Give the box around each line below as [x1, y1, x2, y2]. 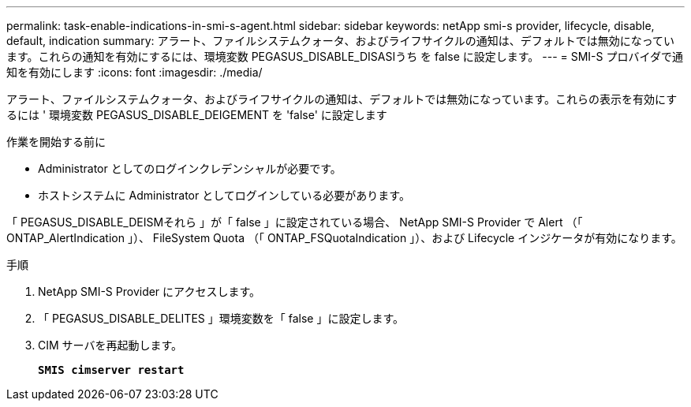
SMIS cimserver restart [38, 364, 185, 376]
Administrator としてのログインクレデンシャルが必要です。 [38, 162, 342, 175]
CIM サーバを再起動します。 [38, 338, 183, 352]
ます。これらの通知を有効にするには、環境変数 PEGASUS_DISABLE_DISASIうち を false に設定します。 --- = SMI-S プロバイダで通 [6, 50, 683, 63]
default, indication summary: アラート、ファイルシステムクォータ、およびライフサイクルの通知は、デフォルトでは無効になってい [6, 34, 675, 47]
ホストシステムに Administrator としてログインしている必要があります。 [38, 189, 410, 202]
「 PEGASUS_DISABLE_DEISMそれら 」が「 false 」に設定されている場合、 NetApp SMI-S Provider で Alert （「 [6, 215, 583, 229]
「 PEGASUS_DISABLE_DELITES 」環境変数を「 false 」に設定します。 [38, 312, 404, 325]
